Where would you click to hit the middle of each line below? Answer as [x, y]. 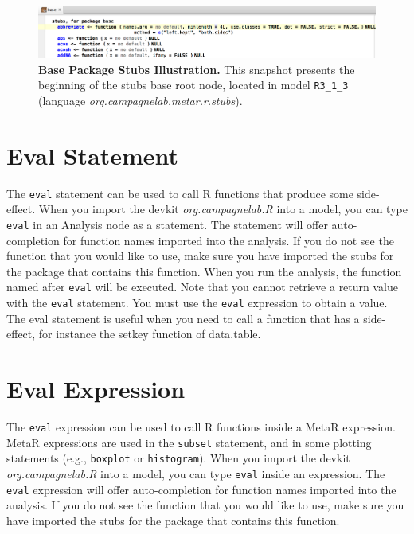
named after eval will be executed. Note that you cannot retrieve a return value [202, 287]
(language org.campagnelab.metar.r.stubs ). [141, 100]
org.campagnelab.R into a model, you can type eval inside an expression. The [196, 473]
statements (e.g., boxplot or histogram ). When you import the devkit [178, 458]
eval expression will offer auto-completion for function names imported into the [201, 489]
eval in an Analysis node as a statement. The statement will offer [167, 224]
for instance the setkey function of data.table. [150, 334]
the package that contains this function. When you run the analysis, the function [204, 271]
